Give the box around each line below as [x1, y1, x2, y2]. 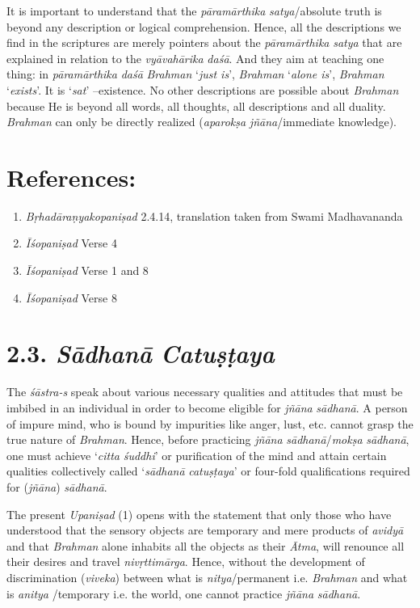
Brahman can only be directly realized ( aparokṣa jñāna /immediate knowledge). [6, 113, 397, 130]
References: [6, 160, 136, 193]
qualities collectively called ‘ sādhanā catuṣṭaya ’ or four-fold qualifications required [6, 462, 410, 479]
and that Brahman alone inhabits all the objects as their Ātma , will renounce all [6, 537, 405, 554]
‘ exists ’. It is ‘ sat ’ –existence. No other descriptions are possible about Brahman [6, 81, 399, 98]
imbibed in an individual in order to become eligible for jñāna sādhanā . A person [6, 399, 408, 416]
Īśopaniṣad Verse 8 [25, 289, 117, 306]
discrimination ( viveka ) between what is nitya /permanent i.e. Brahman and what [6, 568, 408, 585]
